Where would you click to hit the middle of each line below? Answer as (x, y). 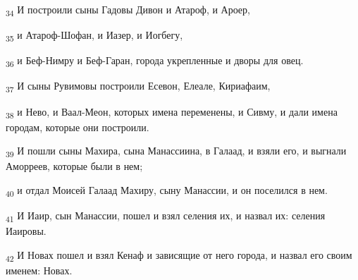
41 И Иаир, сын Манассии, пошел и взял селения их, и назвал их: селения (166, 216)
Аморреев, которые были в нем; (74, 166)
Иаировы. (26, 231)
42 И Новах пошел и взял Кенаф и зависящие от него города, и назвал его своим (179, 255)
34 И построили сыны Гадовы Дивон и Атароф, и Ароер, (128, 10)
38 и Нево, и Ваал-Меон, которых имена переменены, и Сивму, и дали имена (172, 112)
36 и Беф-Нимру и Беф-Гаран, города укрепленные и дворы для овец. (155, 61)
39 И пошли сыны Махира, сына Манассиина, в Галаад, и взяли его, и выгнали (176, 152)
